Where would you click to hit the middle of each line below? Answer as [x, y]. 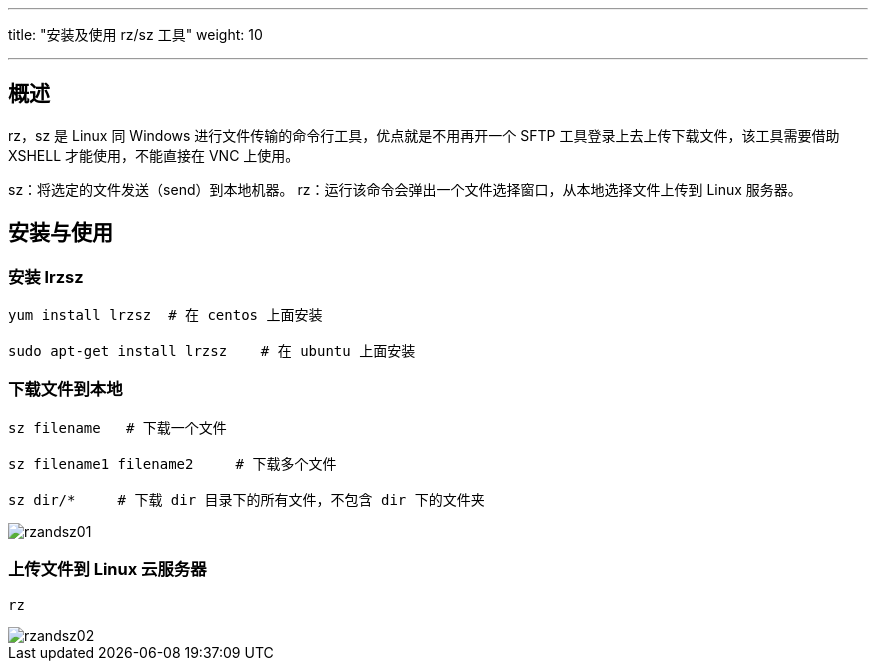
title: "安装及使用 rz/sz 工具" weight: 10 [135, 34]
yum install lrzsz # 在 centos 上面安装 [165, 315]
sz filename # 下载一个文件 [117, 427]
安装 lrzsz [46, 276]
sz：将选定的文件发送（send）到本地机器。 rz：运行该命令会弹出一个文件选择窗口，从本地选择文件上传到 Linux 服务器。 [405, 189]
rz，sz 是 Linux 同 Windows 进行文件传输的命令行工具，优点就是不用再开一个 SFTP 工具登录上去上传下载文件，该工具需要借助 [424, 135]
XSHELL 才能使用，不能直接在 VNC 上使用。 [154, 155]
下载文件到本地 [65, 389]
